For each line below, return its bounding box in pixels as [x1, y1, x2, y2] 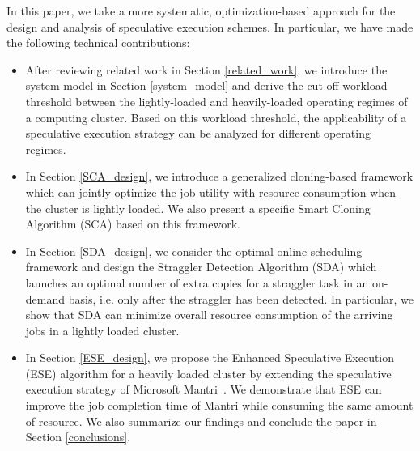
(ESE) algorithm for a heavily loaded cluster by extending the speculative [25, 364, 392, 381]
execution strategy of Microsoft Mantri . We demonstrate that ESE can [25, 381, 382, 398]
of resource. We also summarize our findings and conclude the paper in [25, 412, 377, 429]
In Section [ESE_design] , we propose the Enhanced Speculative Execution [25, 349, 395, 366]
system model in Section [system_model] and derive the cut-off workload [25, 77, 388, 94]
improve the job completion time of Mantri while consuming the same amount [25, 397, 414, 414]
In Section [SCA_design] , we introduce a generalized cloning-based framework [25, 168, 414, 185]
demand [25, 290, 66, 307]
